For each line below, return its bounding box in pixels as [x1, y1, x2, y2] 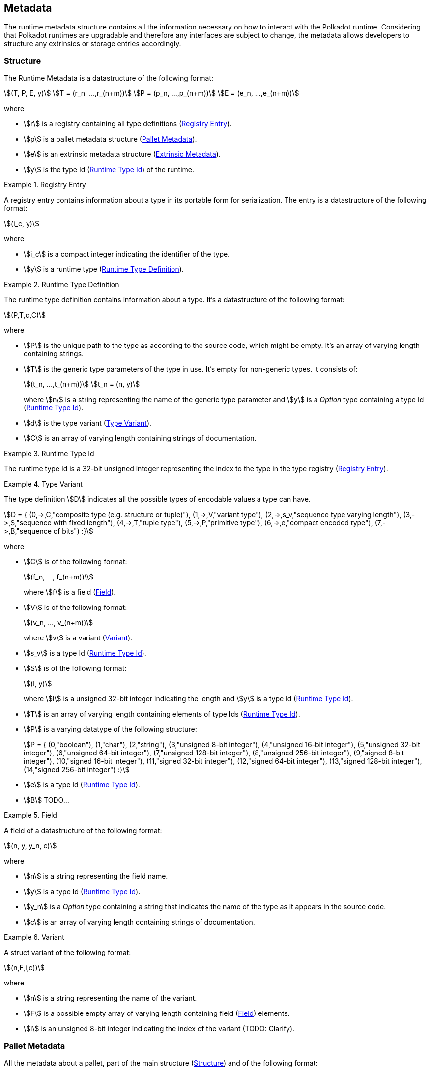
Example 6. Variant [4, 933, 64, 942]
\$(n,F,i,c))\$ [4, 963, 45, 972]
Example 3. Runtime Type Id [4, 449, 94, 458]
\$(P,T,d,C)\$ [4, 311, 46, 319]
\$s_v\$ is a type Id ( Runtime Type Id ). [24, 649, 146, 658]
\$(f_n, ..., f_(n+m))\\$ [24, 573, 94, 581]
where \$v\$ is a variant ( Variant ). [24, 634, 133, 642]
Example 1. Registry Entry [4, 180, 86, 189]
